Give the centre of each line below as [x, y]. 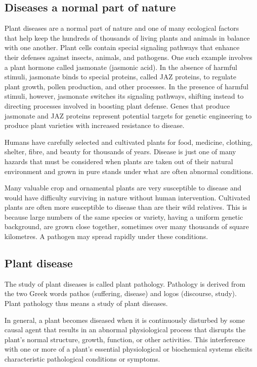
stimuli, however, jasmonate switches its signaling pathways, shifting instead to [124, 96]
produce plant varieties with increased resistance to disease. [95, 125]
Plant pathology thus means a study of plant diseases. [86, 303]
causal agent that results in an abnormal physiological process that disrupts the [125, 330]
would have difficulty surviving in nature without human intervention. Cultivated [128, 197]
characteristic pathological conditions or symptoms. [82, 359]
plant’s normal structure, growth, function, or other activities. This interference [125, 339]
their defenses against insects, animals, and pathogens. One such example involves [128, 57]
